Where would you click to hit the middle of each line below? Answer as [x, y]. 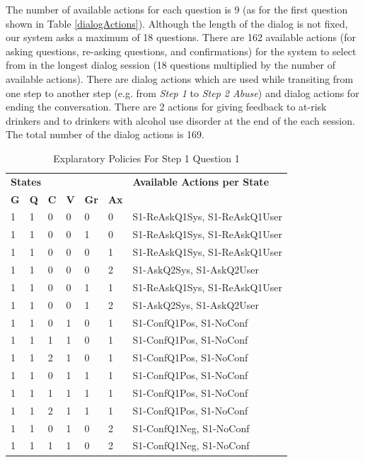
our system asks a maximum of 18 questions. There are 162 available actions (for [181, 37]
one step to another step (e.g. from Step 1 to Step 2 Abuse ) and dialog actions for [182, 92]
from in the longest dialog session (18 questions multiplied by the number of [171, 65]
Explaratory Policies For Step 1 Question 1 [146, 158]
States [26, 181]
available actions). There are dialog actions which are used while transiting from [180, 78]
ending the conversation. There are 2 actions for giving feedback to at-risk [166, 107]
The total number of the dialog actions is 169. [105, 134]
